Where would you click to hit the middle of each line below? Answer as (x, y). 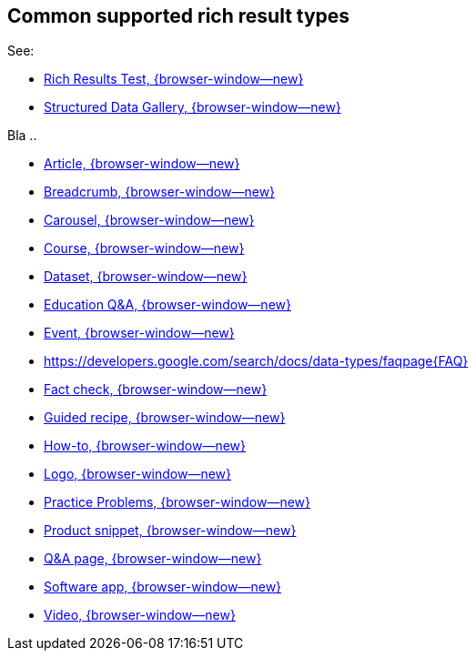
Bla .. (22, 136)
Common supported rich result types (179, 16)
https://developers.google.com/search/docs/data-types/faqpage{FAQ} (256, 361)
